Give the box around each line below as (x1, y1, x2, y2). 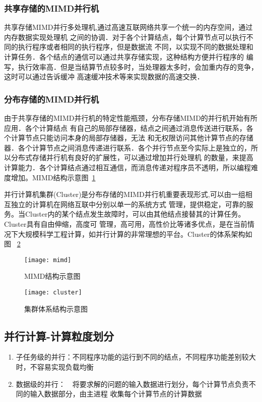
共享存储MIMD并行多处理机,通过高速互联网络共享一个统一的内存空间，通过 (4, 22, 253, 32)
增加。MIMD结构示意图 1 (11, 172, 96, 182)
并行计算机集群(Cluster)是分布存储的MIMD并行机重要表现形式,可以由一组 (4, 189, 245, 199)
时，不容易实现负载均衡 (16, 362, 94, 372)
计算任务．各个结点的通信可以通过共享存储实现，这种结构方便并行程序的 (4, 52, 244, 62)
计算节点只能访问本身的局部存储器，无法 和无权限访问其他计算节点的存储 (11, 132, 253, 143)
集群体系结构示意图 (24, 303, 88, 314)
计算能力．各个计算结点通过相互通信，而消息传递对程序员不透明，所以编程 (4, 162, 251, 172)
